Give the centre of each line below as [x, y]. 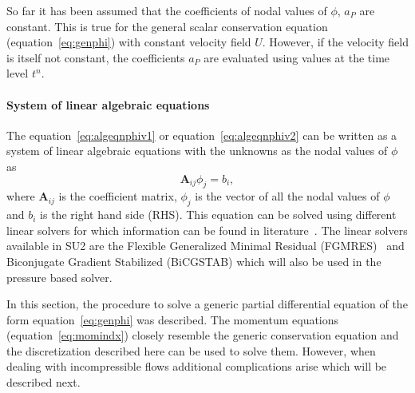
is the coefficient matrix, [118, 196]
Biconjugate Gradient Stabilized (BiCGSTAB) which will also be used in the [194, 261]
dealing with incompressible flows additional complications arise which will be [197, 366]
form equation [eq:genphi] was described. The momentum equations [173, 319]
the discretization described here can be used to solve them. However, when [191, 350]
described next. [43, 382]
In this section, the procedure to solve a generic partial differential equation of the [207, 304]
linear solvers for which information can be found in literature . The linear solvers [207, 230]
